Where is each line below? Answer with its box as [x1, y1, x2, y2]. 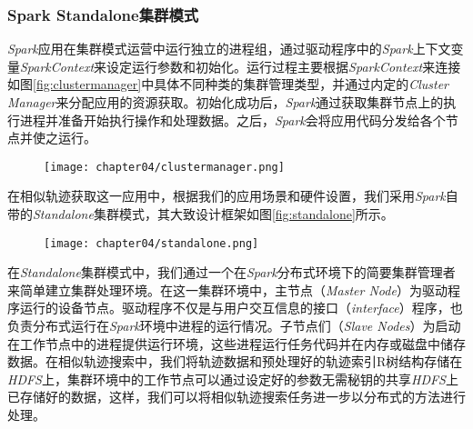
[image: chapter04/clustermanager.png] [44, 160, 285, 174]
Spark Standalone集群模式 [7, 3, 199, 25]
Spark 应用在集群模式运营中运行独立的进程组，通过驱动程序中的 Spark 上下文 [7, 39, 451, 58]
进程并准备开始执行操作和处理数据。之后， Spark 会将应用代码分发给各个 [19, 110, 446, 129]
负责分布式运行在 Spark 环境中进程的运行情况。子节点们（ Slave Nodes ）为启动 [7, 316, 461, 335]
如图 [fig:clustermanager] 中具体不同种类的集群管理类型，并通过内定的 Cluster [7, 75, 449, 94]
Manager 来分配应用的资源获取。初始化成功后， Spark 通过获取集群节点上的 [7, 93, 444, 111]
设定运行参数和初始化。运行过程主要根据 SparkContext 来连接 [106, 56, 461, 75]
